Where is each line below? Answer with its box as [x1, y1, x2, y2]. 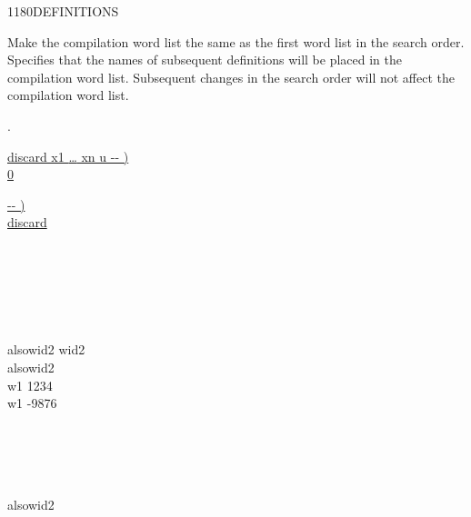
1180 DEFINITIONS [7, 2, 119, 20]
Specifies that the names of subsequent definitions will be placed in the [7, 50, 402, 69]
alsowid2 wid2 [7, 340, 85, 359]
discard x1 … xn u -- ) [7, 146, 129, 165]
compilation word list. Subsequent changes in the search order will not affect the [7, 67, 455, 86]
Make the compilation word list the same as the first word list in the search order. [7, 32, 465, 51]
